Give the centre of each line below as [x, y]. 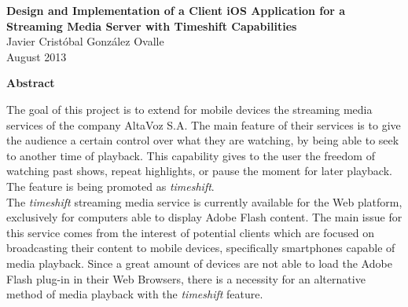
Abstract [31, 83]
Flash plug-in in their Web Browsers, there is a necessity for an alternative [186, 278]
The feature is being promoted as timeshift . [110, 186]
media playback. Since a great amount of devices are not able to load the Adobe [199, 263]
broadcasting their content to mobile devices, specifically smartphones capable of [201, 248]
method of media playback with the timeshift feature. [135, 294]
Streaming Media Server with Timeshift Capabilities [152, 26]
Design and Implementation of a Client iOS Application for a [176, 10]
